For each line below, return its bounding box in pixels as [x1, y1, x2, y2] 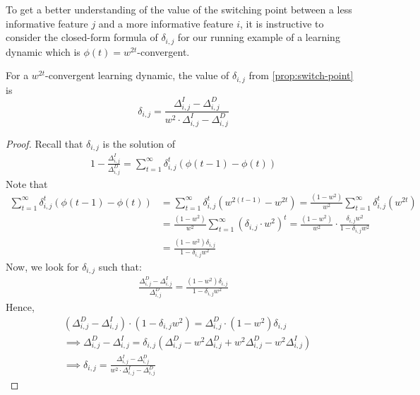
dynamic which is [6, 44, 80, 59]
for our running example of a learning [177, 30, 340, 45]
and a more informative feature [98, 16, 234, 30]
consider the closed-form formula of [6, 30, 158, 45]
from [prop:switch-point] [248, 68, 354, 83]
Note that [6, 176, 48, 191]
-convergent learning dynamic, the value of [45, 68, 229, 83]
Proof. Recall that [6, 136, 83, 151]
